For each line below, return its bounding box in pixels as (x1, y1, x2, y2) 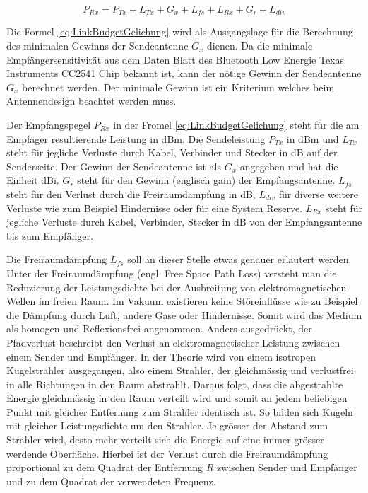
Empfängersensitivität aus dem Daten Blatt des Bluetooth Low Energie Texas (6, 52, 345, 66)
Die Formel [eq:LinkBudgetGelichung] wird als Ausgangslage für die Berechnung (6, 24, 353, 39)
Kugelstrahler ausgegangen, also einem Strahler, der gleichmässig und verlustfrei (6, 363, 354, 378)
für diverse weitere (278, 186, 358, 201)
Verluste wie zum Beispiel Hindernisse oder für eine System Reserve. (6, 200, 303, 215)
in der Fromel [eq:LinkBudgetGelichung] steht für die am (113, 117, 360, 132)
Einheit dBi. (6, 173, 59, 187)
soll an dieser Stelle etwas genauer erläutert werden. (127, 252, 352, 267)
